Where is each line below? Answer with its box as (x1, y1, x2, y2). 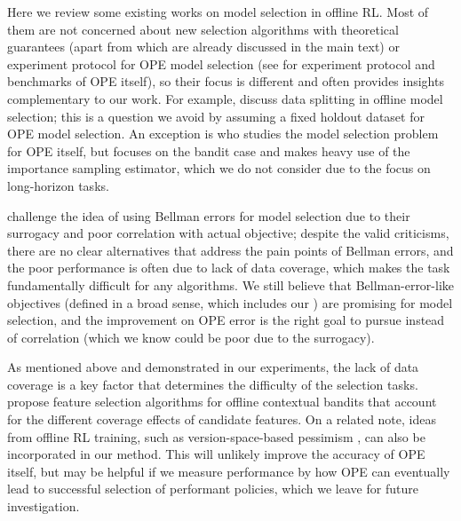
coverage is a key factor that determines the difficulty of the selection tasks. (7, 375, 418, 393)
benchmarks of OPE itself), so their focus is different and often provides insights (7, 72, 444, 91)
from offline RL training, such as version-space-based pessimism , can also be (7, 427, 425, 446)
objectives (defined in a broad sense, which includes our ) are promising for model (7, 293, 453, 312)
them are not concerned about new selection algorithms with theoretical (7, 20, 399, 38)
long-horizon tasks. (7, 176, 109, 194)
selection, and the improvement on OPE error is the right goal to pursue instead (7, 311, 445, 329)
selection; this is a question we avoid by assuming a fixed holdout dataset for (7, 107, 425, 125)
